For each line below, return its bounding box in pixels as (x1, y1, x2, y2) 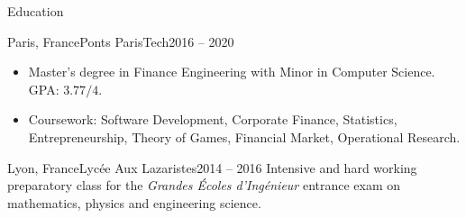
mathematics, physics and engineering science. (7, 193, 261, 212)
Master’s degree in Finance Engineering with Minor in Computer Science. (28, 62, 435, 81)
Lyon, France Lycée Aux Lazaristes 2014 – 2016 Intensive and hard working (7, 158, 417, 177)
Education (7, 2, 64, 20)
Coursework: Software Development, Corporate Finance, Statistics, (28, 110, 397, 129)
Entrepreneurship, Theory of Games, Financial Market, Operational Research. (28, 127, 461, 146)
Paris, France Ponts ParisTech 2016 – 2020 (7, 32, 234, 50)
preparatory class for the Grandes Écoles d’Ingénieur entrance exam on (7, 176, 401, 195)
